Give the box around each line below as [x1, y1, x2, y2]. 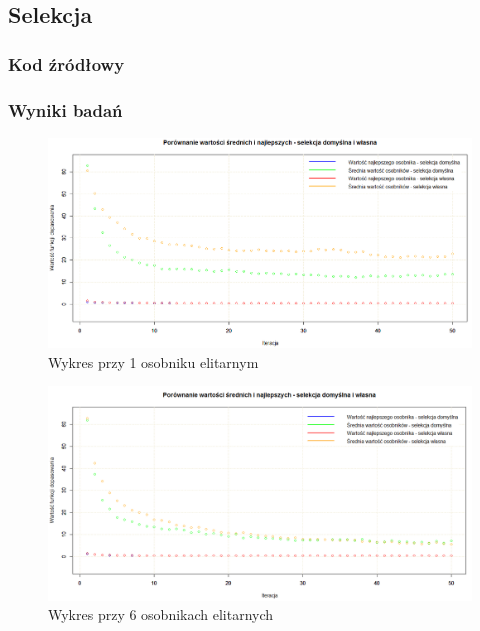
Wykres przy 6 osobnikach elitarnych [48, 604, 274, 625]
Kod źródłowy [8, 51, 125, 76]
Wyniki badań [8, 97, 123, 122]
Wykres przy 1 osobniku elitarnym [48, 351, 259, 372]
